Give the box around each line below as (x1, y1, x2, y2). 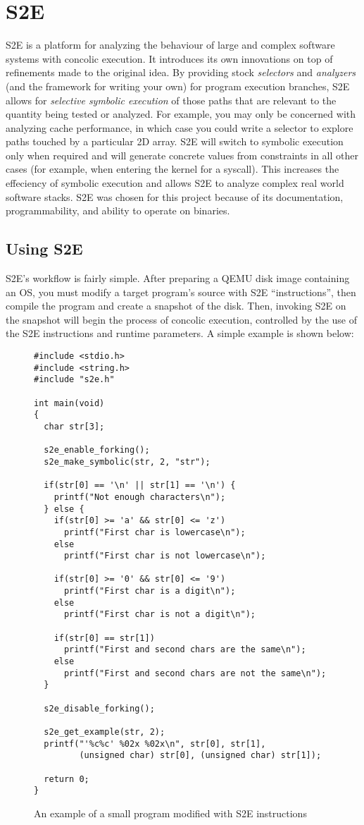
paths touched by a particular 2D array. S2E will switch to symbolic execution (6, 134, 344, 149)
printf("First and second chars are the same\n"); (63, 644, 306, 655)
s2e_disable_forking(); (44, 703, 155, 714)
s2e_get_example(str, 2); (44, 727, 165, 738)
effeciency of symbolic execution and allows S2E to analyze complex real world (6, 176, 344, 190)
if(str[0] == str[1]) (54, 632, 155, 643)
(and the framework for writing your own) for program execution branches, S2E (6, 78, 350, 93)
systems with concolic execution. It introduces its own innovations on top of (6, 51, 333, 66)
